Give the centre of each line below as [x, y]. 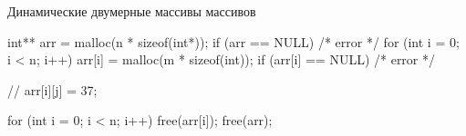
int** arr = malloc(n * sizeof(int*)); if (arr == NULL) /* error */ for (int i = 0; [233, 41]
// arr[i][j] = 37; [52, 89]
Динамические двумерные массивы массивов [132, 11]
